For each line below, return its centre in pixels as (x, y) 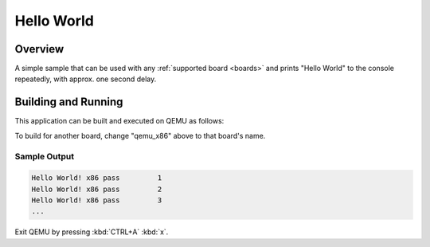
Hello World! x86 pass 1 (97, 178)
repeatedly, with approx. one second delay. (86, 79)
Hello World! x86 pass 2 (97, 189)
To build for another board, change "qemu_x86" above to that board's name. (140, 135)
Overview (39, 49)
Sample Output (45, 156)
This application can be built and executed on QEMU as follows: (119, 121)
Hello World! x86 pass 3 (97, 200)
